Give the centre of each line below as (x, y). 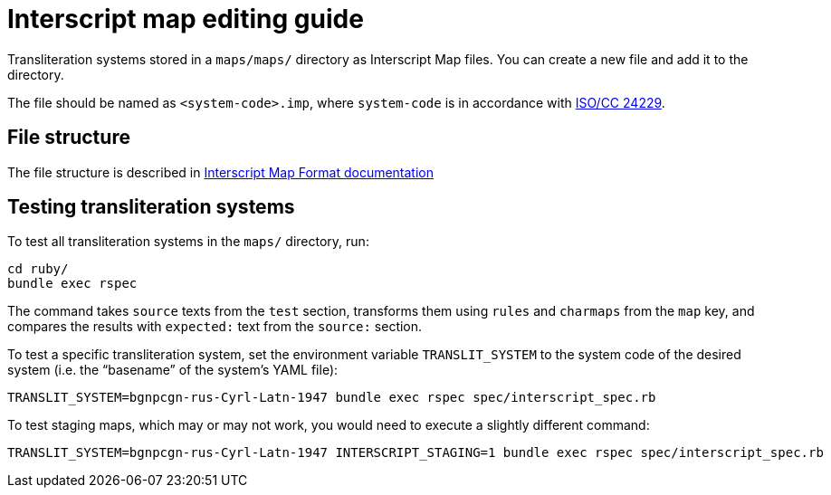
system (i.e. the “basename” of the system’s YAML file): (173, 370)
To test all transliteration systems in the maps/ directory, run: (188, 242)
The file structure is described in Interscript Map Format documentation (221, 172)
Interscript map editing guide (186, 19)
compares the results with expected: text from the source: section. (215, 327)
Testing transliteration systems (151, 207)
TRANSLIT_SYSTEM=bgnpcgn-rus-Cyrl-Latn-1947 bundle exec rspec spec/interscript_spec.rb (332, 398)
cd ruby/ (38, 269)
